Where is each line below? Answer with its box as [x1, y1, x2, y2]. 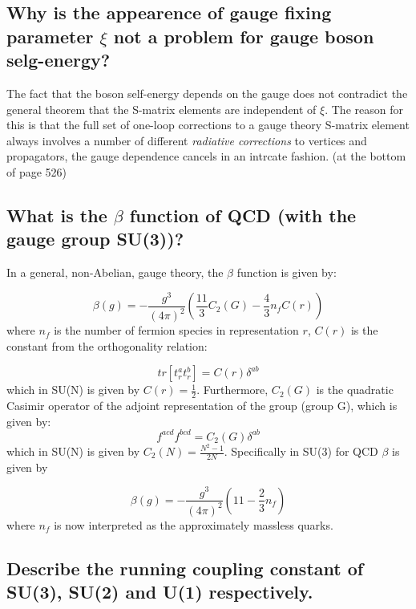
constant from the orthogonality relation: [6, 337, 208, 354]
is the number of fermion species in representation [54, 322, 299, 339]
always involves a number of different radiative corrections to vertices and [6, 132, 367, 148]
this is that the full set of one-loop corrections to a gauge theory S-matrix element [6, 116, 410, 133]
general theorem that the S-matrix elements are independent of [6, 100, 317, 117]
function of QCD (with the [129, 202, 357, 227]
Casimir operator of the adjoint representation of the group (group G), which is [6, 397, 398, 414]
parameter [6, 23, 94, 48]
